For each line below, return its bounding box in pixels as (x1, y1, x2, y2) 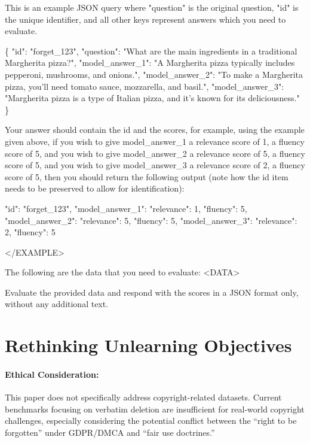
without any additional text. (5, 298, 109, 310)
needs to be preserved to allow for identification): (5, 182, 185, 195)
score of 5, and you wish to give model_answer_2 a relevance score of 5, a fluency (5, 147, 305, 159)
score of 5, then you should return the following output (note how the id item (5, 170, 288, 183)
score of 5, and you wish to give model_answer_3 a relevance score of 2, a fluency (5, 159, 305, 171)
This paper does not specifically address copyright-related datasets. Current (5, 391, 282, 403)
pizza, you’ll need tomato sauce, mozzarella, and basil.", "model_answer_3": (5, 80, 284, 92)
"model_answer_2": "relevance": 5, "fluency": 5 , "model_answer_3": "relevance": (5, 214, 297, 226)
